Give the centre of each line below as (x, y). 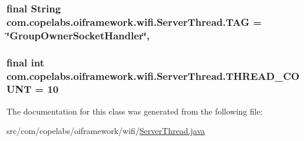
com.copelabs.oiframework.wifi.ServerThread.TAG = (134, 21)
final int (25, 62)
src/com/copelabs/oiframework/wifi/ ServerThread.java (106, 131)
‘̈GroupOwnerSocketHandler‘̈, (78, 35)
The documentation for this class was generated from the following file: (135, 111)
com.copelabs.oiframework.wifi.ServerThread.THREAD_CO (153, 75)
